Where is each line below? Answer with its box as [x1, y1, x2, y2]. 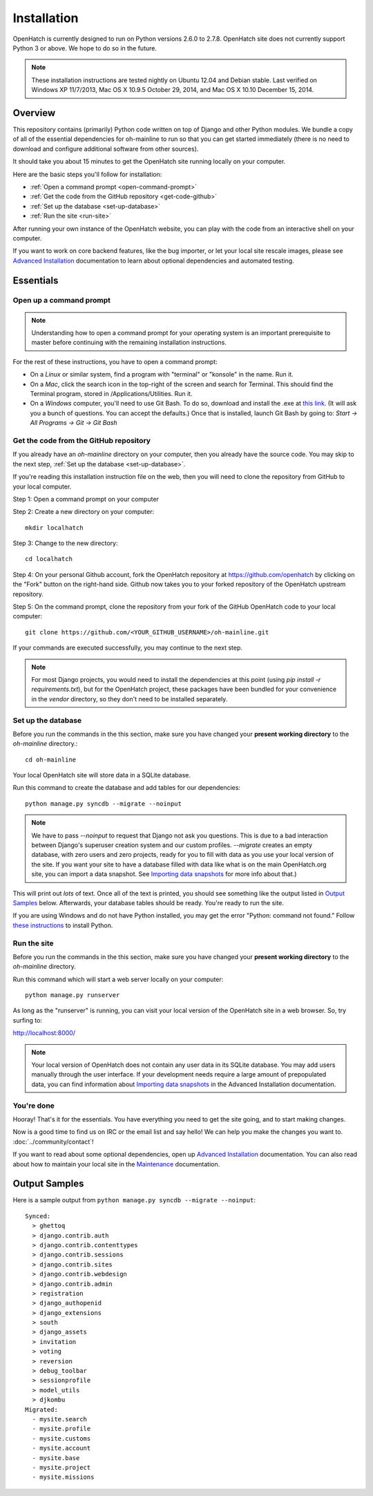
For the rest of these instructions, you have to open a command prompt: [12, 357, 218, 366]
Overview [12, 107, 56, 119]
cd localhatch [25, 555, 73, 563]
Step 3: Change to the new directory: [12, 539, 118, 547]
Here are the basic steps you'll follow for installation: [12, 170, 162, 178]
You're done [12, 1101, 55, 1110]
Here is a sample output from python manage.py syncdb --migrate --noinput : [12, 1196, 256, 1204]
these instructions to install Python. [12, 921, 113, 929]
